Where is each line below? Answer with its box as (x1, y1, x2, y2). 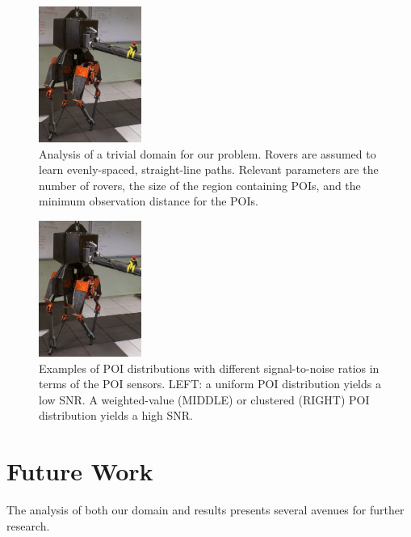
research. (6, 517, 50, 534)
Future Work (6, 455, 153, 488)
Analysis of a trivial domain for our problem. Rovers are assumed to (39, 145, 376, 162)
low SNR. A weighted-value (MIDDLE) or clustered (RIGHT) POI (39, 391, 370, 408)
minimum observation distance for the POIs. (39, 192, 258, 209)
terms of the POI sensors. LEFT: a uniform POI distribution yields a (39, 375, 381, 392)
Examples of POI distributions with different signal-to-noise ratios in (39, 359, 380, 376)
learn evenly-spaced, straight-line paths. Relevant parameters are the (39, 161, 379, 178)
